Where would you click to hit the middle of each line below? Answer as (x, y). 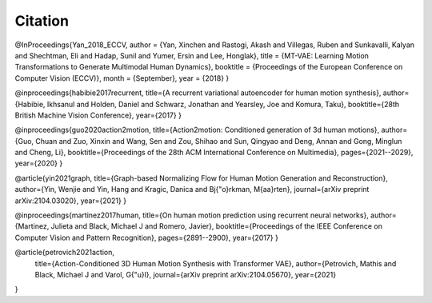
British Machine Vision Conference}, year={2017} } (98, 115)
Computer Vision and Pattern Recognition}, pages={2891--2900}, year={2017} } (147, 237)
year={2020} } (39, 163)
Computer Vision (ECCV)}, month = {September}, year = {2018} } (122, 78)
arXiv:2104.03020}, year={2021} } (71, 201)
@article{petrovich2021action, (65, 253)
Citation (42, 21)
